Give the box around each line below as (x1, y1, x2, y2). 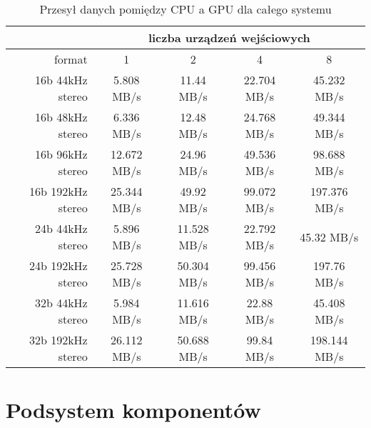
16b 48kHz (34, 109, 88, 125)
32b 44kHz (34, 294, 88, 311)
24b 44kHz (34, 220, 88, 237)
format (54, 51, 88, 67)
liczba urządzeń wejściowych (148, 29, 310, 46)
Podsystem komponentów (6, 395, 261, 424)
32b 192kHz (29, 332, 88, 348)
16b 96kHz (34, 146, 88, 162)
